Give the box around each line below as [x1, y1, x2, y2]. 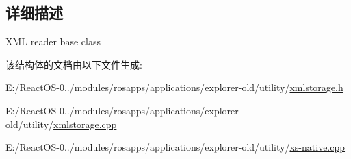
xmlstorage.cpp [53, 117, 117, 131]
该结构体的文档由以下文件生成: [5, 57, 142, 71]
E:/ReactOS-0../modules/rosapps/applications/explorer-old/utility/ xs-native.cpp [5, 140, 346, 154]
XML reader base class [5, 34, 101, 49]
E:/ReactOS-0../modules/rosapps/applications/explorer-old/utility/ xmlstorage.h [5, 80, 343, 95]
